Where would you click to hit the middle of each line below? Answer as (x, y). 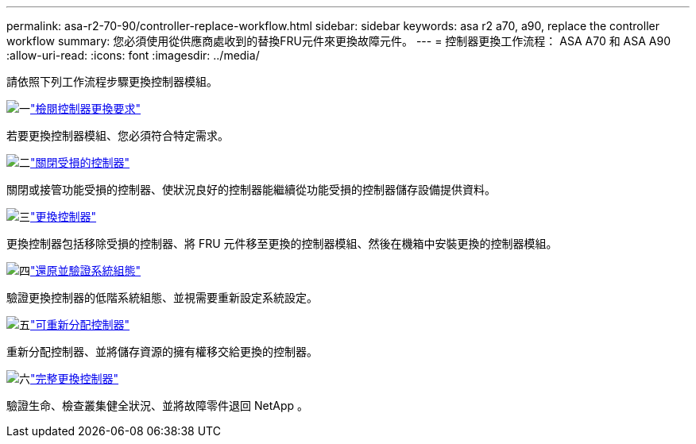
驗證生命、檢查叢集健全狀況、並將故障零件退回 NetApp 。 (157, 405)
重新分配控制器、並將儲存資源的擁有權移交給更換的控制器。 (162, 351)
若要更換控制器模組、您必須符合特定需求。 (118, 135)
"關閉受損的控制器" (80, 162)
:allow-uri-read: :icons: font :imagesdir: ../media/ (133, 55)
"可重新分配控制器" (80, 324)
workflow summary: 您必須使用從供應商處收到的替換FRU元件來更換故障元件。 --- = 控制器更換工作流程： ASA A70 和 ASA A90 (339, 41)
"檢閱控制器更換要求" (86, 108)
